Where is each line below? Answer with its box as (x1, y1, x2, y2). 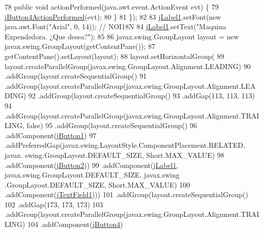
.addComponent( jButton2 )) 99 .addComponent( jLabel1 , (5, 159, 179, 170)
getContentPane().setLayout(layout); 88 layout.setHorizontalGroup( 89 (5, 50, 224, 61)
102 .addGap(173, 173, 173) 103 (5, 199, 103, 209)
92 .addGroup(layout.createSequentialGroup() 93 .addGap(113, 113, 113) (28, 90, 255, 101)
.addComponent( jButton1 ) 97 (5, 130, 97, 140)
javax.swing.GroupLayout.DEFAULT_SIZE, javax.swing (5, 169, 180, 180)
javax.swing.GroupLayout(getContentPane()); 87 (5, 41, 155, 51)
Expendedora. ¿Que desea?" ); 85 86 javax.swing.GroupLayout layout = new (5, 31, 239, 41)
